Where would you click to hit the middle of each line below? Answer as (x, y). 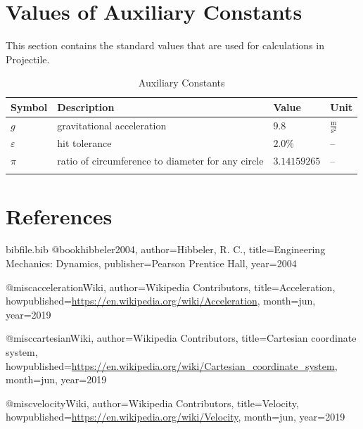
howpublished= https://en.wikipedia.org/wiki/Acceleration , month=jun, (161, 301)
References (59, 216)
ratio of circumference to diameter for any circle (160, 160)
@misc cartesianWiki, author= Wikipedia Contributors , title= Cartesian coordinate (181, 338)
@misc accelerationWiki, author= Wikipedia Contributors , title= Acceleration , (171, 287)
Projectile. (28, 59)
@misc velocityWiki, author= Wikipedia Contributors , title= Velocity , (152, 403)
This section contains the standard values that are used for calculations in (165, 45)
